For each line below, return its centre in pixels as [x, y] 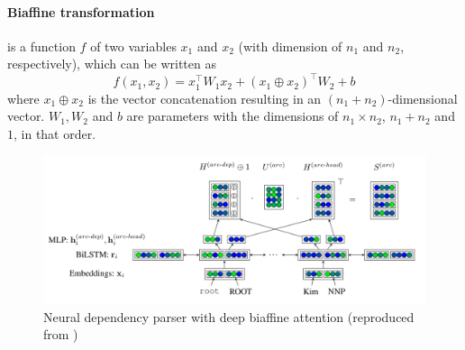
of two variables [133, 46]
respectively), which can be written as [112, 64]
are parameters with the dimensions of [232, 116]
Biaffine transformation [81, 11]
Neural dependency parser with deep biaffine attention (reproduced [229, 316]
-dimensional [423, 98]
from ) [61, 334]
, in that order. [55, 133]
